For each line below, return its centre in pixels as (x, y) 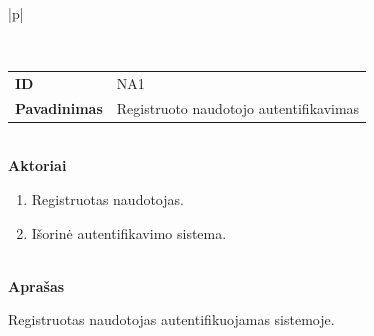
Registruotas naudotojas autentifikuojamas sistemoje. (171, 319)
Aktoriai (37, 165)
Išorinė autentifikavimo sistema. (129, 232)
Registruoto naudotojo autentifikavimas (238, 107)
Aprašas (36, 285)
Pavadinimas (59, 107)
